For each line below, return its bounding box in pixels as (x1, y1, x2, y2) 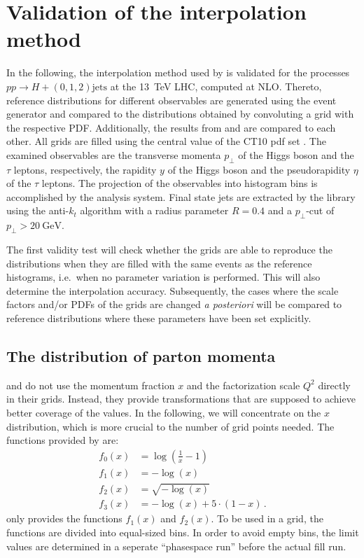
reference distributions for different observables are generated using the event (6, 92, 337, 107)
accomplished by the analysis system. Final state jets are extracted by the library (6, 189, 356, 204)
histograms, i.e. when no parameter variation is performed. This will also (6, 270, 321, 284)
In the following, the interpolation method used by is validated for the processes (6, 65, 350, 80)
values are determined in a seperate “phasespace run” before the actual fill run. (6, 538, 346, 553)
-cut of (306, 203, 335, 218)
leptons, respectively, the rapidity (13, 162, 157, 176)
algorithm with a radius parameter (80, 203, 229, 218)
